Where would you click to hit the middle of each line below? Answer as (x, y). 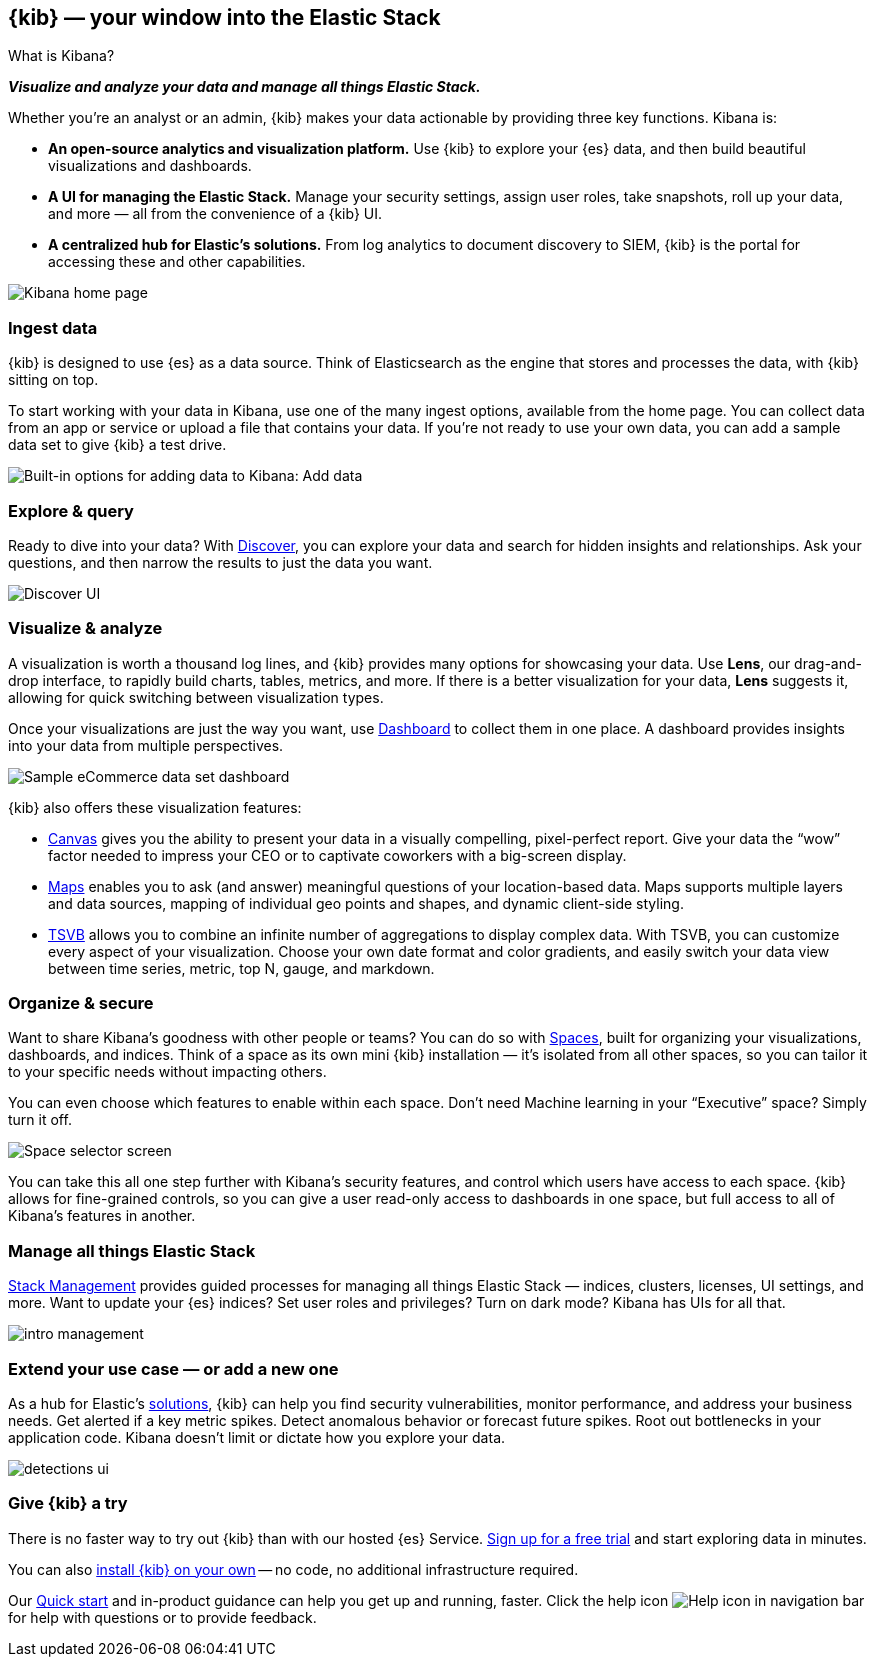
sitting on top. (53, 380)
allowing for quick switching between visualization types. (196, 697)
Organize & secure (81, 1003)
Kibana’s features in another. (102, 1216)
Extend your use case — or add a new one (173, 1368)
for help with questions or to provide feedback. (162, 1617)
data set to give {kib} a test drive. (117, 445)
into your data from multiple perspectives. (146, 745)
